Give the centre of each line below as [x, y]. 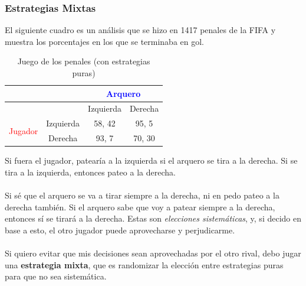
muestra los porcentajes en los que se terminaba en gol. [105, 41]
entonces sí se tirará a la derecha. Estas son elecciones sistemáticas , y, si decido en [153, 218]
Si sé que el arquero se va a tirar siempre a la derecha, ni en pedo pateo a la [142, 195]
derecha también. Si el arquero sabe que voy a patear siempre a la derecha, [140, 207]
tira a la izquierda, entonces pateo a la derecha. [90, 172]
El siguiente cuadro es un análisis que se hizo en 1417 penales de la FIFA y [140, 30]
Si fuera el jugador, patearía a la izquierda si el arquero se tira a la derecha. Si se [151, 160]
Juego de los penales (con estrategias [84, 61]
